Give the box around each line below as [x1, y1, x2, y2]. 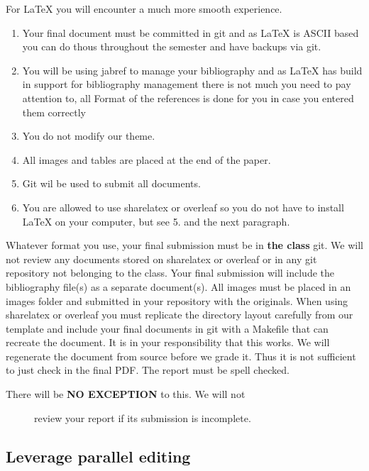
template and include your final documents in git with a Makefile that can [6, 321, 329, 336]
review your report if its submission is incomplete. [34, 410, 251, 425]
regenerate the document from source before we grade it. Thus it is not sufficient [6, 348, 356, 363]
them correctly [22, 104, 86, 119]
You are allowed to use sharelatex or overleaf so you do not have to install [22, 199, 344, 214]
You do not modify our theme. [22, 128, 155, 143]
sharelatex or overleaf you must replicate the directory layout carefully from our [6, 307, 353, 322]
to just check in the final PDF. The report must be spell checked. [6, 362, 290, 377]
